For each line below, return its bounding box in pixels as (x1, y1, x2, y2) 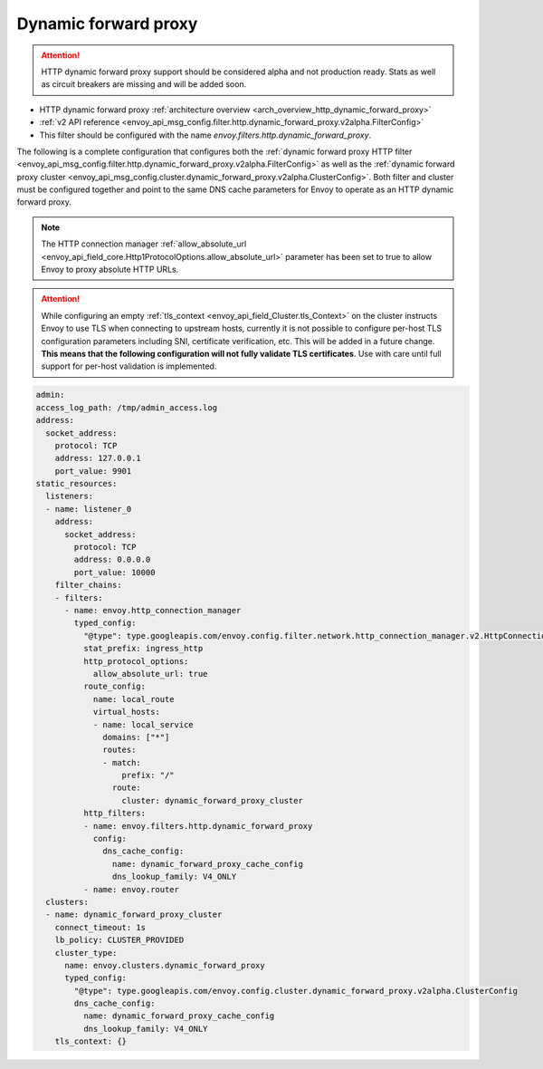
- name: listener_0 (45, 504, 132, 514)
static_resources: (35, 478, 118, 489)
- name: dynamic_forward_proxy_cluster (45, 910, 223, 920)
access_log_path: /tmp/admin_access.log (35, 402, 217, 412)
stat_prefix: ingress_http (82, 643, 204, 654)
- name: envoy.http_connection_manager (64, 605, 242, 615)
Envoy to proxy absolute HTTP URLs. (41, 264, 179, 275)
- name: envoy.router (82, 884, 180, 894)
